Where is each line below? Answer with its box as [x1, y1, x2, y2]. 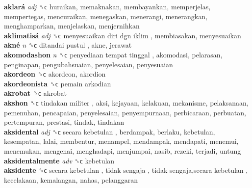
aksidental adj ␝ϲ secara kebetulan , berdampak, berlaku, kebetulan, [4, 126, 215, 136]
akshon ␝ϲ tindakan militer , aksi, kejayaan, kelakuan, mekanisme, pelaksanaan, [4, 97, 249, 107]
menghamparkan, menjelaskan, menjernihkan [4, 21, 140, 31]
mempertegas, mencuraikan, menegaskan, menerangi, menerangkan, [4, 11, 207, 21]
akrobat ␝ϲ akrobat [4, 88, 67, 98]
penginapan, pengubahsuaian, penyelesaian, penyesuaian [4, 59, 173, 69]
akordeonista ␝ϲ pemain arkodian [4, 78, 111, 88]
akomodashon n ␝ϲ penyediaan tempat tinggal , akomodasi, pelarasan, [4, 49, 223, 59]
